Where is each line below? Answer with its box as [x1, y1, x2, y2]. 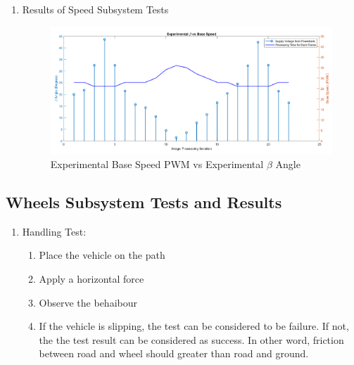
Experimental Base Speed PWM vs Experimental [50, 157, 264, 172]
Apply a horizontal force [39, 271, 144, 286]
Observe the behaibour [39, 295, 137, 309]
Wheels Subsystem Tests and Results [6, 191, 282, 213]
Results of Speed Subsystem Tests [22, 2, 169, 16]
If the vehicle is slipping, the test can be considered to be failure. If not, [39, 319, 349, 333]
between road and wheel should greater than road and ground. [39, 346, 309, 361]
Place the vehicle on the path [39, 248, 165, 262]
